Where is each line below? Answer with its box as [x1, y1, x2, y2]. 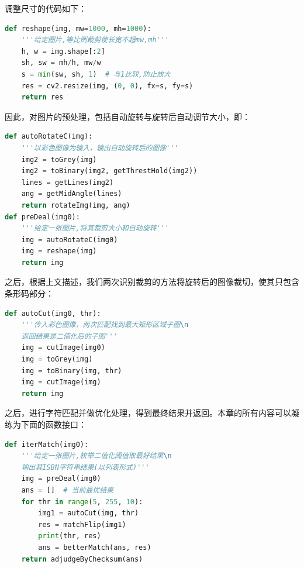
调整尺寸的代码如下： [5, 2, 87, 14]
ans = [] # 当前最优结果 [21, 486, 113, 494]
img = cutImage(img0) [21, 343, 105, 352]
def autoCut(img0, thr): [5, 309, 101, 318]
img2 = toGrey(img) [21, 155, 97, 164]
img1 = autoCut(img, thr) [38, 509, 139, 518]
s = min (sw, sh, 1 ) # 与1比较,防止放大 [21, 70, 171, 78]
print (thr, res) [38, 532, 101, 541]
